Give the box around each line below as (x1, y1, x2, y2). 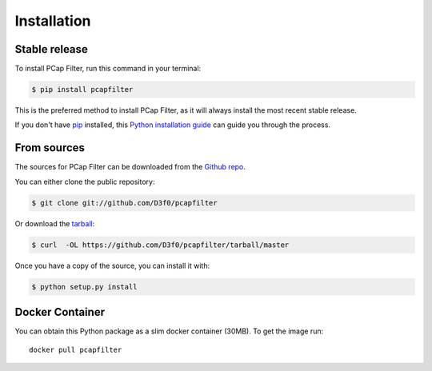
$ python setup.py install (31, 282, 138, 291)
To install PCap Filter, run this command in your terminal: (14, 64, 202, 74)
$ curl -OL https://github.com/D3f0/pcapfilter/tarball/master (31, 240, 290, 249)
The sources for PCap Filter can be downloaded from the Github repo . (14, 162, 246, 172)
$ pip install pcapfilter (31, 85, 134, 94)
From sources (14, 141, 86, 155)
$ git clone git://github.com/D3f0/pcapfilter (31, 198, 218, 207)
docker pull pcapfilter (29, 345, 122, 354)
